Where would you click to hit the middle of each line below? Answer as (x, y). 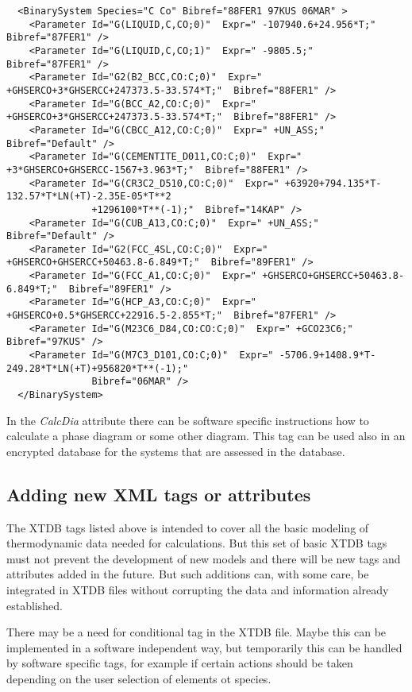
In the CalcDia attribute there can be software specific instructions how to (188, 420)
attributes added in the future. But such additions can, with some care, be (188, 574)
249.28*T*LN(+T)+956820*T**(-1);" (98, 368)
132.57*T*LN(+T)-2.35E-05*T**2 (89, 197)
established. (35, 605)
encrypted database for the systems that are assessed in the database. (176, 451)
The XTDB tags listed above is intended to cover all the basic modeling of (188, 527)
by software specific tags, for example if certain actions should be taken (180, 663)
